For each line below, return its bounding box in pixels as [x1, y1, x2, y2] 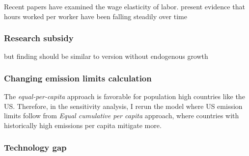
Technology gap [4, 141, 67, 153]
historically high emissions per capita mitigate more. [4, 120, 162, 130]
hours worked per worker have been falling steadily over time [4, 11, 187, 21]
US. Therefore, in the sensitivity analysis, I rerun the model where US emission [4, 101, 243, 111]
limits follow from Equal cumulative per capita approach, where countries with [4, 110, 239, 121]
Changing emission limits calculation [4, 72, 152, 84]
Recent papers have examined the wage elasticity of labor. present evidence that [4, 1, 245, 11]
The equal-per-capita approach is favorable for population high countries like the [4, 91, 245, 102]
